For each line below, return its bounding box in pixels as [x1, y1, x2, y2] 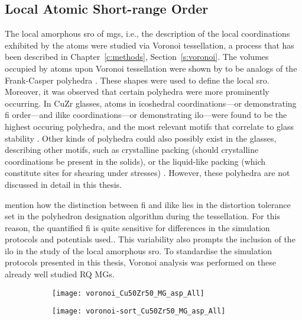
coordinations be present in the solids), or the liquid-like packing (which [5, 155, 266, 167]
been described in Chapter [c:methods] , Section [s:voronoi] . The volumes [5, 50, 269, 63]
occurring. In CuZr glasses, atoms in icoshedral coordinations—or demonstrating [5, 97, 297, 109]
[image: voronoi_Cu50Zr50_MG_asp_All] [52, 289, 204, 297]
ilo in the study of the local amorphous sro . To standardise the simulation [5, 244, 272, 257]
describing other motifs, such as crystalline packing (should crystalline [5, 143, 259, 156]
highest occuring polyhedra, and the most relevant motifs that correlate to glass [5, 120, 294, 132]
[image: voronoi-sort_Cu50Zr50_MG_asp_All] [52, 307, 226, 316]
